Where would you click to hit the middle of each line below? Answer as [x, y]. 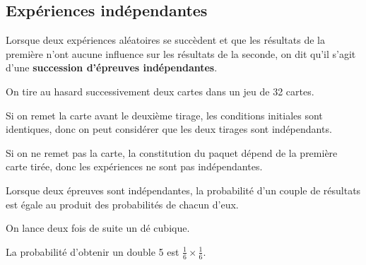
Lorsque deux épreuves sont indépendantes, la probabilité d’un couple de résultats [183, 190]
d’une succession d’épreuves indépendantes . [112, 67]
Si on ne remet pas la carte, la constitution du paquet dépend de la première [172, 152]
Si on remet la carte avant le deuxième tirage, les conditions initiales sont [164, 115]
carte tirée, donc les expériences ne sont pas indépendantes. [134, 166]
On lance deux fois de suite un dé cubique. [98, 228]
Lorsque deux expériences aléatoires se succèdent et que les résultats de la [165, 40]
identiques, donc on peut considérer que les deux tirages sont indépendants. [169, 129]
